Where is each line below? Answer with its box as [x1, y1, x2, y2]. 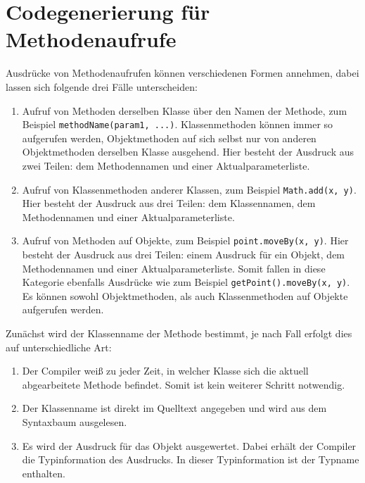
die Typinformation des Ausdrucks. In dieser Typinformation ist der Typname [22, 452, 359, 467]
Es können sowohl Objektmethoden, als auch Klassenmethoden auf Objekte [22, 288, 348, 303]
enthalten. [22, 465, 65, 480]
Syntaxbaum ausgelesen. [22, 415, 127, 429]
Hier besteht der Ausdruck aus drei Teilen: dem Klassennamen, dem [22, 196, 316, 211]
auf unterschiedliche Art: [6, 339, 112, 354]
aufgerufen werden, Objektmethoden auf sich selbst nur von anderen [22, 130, 316, 145]
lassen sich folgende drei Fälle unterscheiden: [6, 79, 198, 94]
